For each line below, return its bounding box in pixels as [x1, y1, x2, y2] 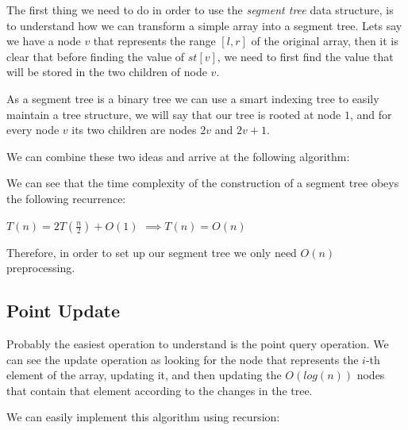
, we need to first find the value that [217, 48, 394, 64]
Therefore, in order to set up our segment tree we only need [6, 244, 297, 260]
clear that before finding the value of [6, 48, 185, 64]
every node [6, 121, 60, 138]
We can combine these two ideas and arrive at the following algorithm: [6, 148, 350, 164]
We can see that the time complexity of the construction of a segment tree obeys [6, 175, 399, 191]
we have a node [6, 33, 81, 49]
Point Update [6, 298, 121, 323]
